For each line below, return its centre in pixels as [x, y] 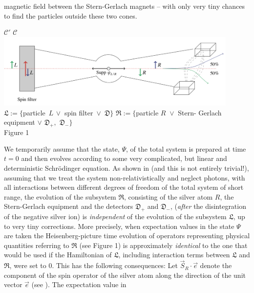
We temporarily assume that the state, [62, 148]
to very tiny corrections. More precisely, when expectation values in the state [119, 226]
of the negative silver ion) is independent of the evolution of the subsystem [115, 216]
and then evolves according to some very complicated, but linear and [124, 158]
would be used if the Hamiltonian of [58, 255]
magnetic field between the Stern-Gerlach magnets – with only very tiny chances [125, 6]
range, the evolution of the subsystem [60, 196]
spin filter [79, 112]
